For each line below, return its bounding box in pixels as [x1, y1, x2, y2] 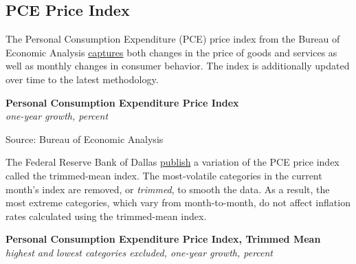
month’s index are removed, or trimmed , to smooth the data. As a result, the [5, 181, 330, 196]
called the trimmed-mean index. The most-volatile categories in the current [5, 168, 322, 182]
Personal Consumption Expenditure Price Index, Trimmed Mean [5, 232, 321, 246]
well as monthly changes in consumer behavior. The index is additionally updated [5, 58, 350, 73]
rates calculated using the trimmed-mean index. [5, 208, 207, 223]
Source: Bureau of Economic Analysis [5, 131, 164, 146]
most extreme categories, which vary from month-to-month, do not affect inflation [5, 195, 351, 210]
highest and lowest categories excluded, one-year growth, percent [5, 245, 274, 259]
